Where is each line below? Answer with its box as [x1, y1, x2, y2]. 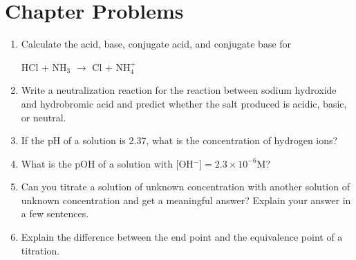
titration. [21, 243, 60, 257]
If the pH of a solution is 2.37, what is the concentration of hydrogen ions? [21, 133, 338, 148]
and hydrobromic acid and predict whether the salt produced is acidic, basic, [21, 96, 347, 110]
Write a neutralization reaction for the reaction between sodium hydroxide [21, 83, 337, 97]
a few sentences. [21, 206, 89, 221]
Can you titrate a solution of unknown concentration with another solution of [21, 179, 350, 194]
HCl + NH [21, 59, 67, 74]
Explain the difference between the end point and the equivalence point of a [21, 230, 343, 244]
